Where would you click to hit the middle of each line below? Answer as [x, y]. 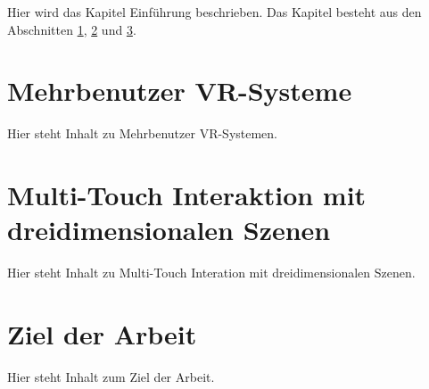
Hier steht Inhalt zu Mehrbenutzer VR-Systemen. [143, 133]
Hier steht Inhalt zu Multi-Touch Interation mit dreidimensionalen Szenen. [211, 273]
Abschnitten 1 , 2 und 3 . [72, 29]
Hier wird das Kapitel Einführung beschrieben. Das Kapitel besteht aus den [214, 12]
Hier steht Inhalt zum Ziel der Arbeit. [111, 376]
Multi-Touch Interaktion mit [187, 195]
